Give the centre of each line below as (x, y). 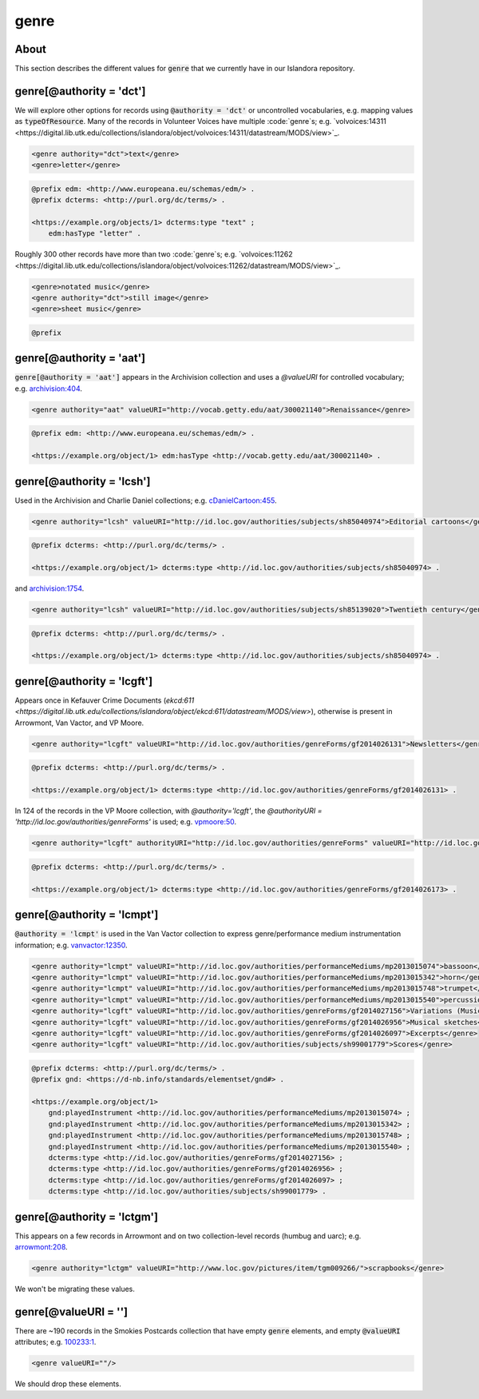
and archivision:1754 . (49, 588)
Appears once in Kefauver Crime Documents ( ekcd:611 (105, 700)
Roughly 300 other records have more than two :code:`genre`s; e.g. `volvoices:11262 (154, 254)
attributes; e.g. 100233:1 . (55, 1342)
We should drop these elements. (68, 1384)
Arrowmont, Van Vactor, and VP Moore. (79, 723)
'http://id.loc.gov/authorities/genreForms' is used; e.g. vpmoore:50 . (126, 822)
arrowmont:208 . (41, 1247)
